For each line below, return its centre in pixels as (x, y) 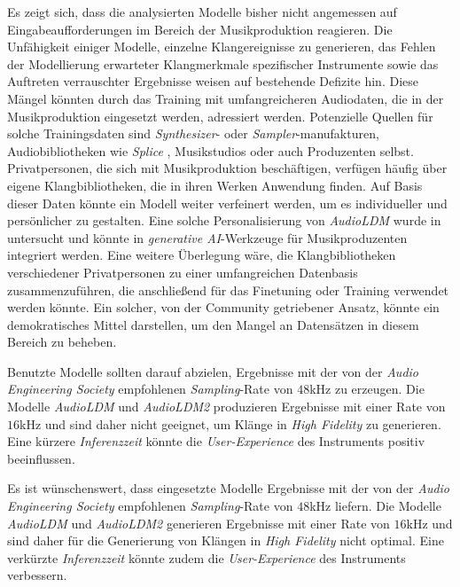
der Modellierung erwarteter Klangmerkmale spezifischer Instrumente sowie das (223, 63)
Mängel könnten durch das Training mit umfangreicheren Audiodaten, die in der (226, 98)
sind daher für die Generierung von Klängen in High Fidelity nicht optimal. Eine (226, 540)
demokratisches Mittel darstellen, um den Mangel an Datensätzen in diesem (213, 324)
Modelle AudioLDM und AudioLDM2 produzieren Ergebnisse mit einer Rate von (226, 407)
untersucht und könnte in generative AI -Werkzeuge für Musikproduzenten (207, 237)
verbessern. (37, 575)
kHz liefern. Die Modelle (375, 506)
